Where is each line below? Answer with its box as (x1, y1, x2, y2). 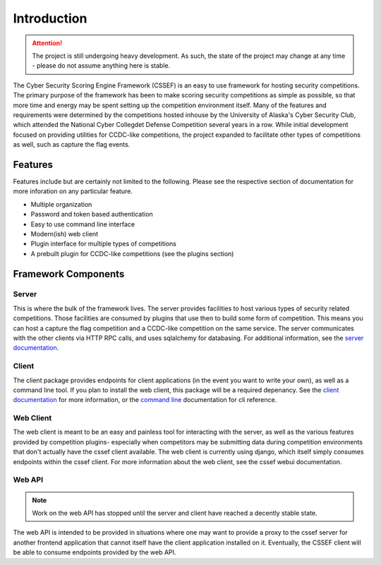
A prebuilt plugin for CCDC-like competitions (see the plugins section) (30, 249, 234, 257)
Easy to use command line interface (30, 219, 135, 229)
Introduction (13, 11, 87, 26)
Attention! (32, 39, 63, 47)
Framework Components (13, 268, 125, 280)
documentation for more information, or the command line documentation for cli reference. (13, 396, 277, 404)
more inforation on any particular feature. (13, 187, 133, 195)
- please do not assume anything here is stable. (32, 61, 171, 70)
